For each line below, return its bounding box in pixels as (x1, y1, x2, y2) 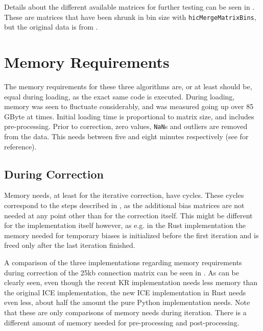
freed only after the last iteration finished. (4, 240, 135, 250)
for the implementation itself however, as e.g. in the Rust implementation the (4, 220, 246, 231)
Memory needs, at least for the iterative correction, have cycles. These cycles (4, 190, 244, 200)
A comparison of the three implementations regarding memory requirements (4, 257, 242, 267)
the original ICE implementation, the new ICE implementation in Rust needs (4, 287, 246, 297)
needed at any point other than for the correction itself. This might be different (4, 210, 253, 220)
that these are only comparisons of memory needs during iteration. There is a (4, 307, 247, 317)
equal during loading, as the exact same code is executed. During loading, (4, 91, 235, 101)
